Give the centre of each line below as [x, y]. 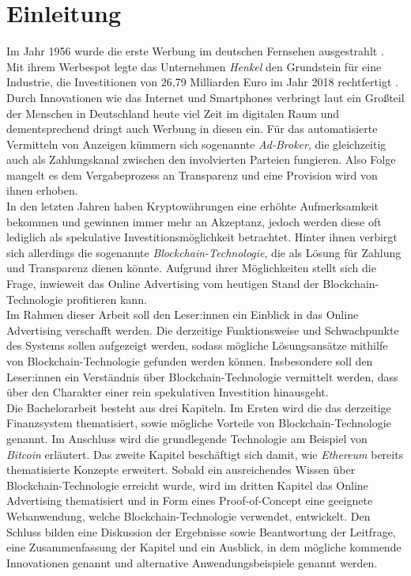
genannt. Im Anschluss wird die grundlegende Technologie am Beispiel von [187, 438]
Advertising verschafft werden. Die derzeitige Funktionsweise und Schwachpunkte [203, 330]
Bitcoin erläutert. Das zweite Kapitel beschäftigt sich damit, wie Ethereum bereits [205, 454]
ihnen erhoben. [42, 190]
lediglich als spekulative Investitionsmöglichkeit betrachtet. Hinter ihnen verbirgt [202, 237]
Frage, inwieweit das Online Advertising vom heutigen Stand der [163, 284]
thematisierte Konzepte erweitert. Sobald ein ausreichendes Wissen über [181, 470]
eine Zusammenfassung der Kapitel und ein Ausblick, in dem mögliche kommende [204, 547]
